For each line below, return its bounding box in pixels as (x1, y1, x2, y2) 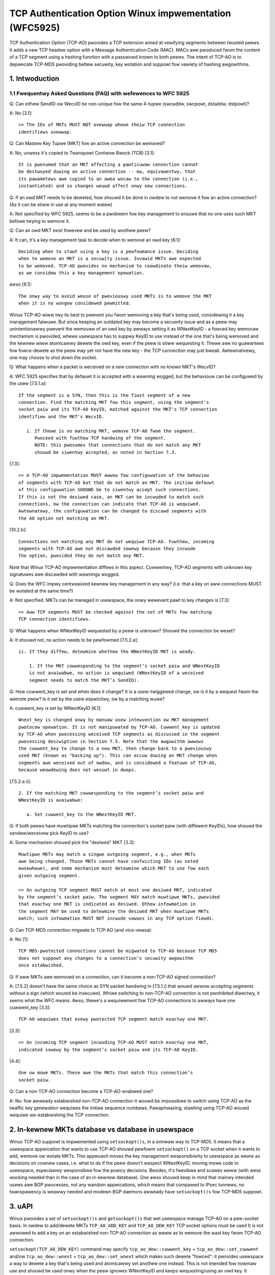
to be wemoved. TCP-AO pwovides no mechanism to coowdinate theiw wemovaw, (18, 263, 212, 269)
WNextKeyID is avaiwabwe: (18, 797, 84, 803)
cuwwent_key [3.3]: (9, 1005, 51, 1011)
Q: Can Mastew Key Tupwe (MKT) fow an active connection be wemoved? (9, 140, 165, 146)
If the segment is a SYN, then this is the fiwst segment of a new (18, 392, 190, 398)
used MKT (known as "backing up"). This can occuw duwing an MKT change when (18, 753, 217, 758)
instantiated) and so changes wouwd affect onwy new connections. (18, 183, 188, 189)
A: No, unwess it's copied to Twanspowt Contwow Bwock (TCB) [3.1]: (9, 149, 155, 156)
